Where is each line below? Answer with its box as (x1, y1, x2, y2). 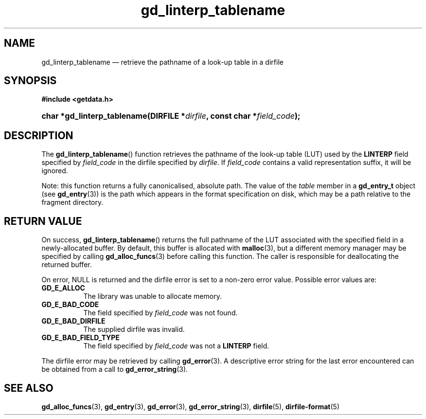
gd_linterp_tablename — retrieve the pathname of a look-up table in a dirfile (41, 57, 284, 66)
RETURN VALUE (4, 215, 82, 227)
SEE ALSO (4, 382, 53, 394)
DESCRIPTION (4, 129, 73, 142)
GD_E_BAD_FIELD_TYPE (41, 333, 120, 342)
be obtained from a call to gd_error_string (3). (41, 365, 188, 374)
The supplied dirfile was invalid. (83, 325, 185, 334)
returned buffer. (41, 260, 92, 269)
